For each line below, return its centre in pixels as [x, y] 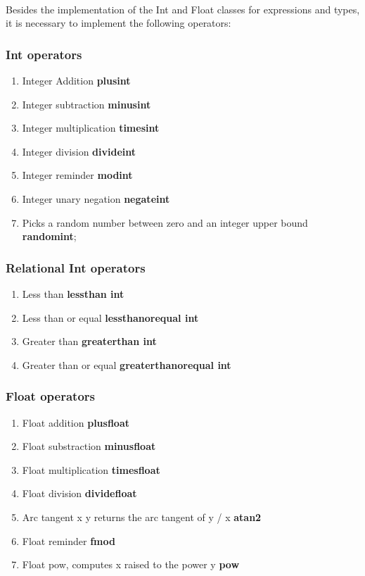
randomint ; [49, 236]
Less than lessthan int [73, 293]
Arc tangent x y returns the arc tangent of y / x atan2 [142, 516]
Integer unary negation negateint [96, 198]
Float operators [50, 396]
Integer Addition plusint [76, 80]
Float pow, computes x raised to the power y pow [131, 564]
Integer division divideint [79, 151]
